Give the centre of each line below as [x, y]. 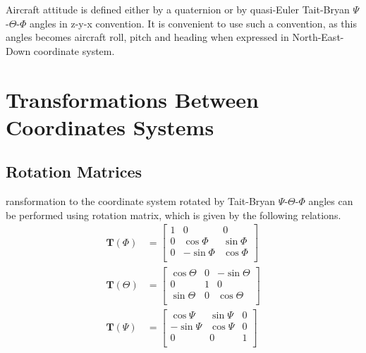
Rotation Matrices [74, 172]
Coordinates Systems [110, 126]
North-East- [318, 37]
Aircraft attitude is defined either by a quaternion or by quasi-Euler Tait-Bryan [178, 9]
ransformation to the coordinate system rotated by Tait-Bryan [141, 201]
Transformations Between [132, 99]
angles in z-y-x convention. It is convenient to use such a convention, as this [193, 23]
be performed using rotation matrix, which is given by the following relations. [173, 215]
